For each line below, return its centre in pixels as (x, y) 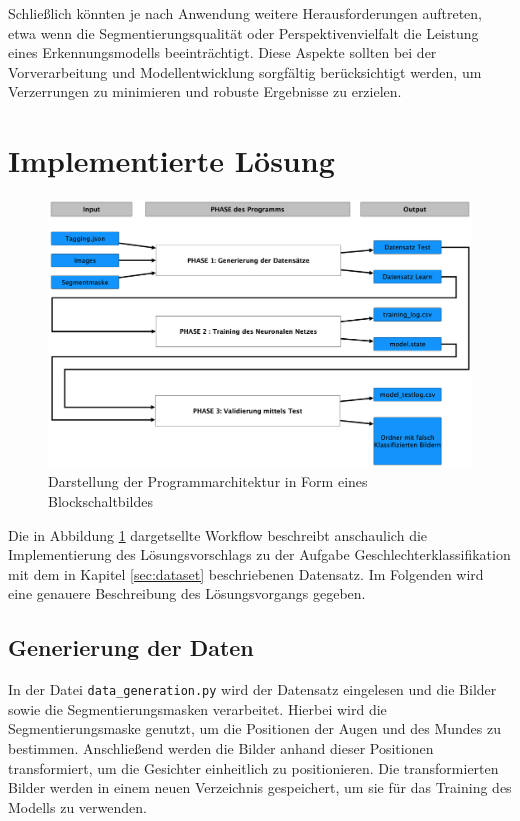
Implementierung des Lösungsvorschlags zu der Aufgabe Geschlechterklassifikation (259, 554)
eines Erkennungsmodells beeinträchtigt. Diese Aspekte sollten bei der (222, 52)
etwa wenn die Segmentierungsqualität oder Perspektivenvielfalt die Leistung (243, 32)
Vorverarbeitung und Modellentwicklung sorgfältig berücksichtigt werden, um (245, 71)
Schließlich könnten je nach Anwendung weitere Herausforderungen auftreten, (245, 13)
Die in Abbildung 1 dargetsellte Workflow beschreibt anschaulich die (218, 534)
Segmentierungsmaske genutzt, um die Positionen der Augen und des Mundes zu (254, 728)
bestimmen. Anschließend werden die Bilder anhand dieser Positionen (221, 748)
